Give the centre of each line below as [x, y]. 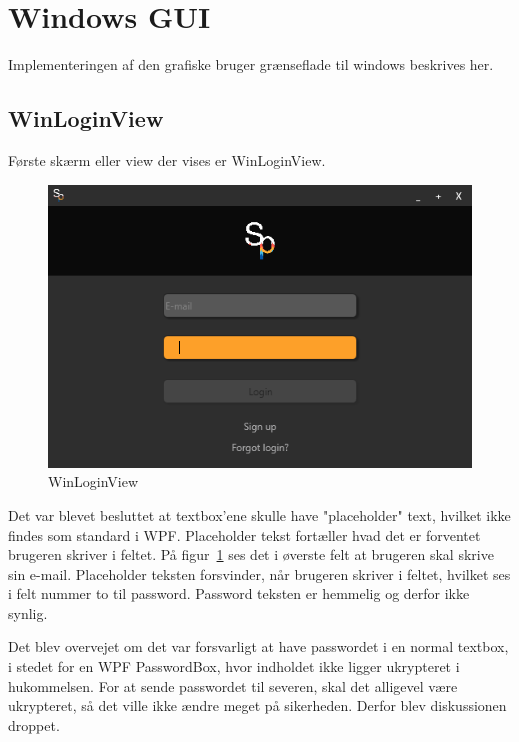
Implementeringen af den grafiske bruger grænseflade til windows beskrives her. [251, 64]
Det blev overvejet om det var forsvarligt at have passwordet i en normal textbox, [258, 646]
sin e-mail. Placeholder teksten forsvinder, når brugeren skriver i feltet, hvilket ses [259, 573]
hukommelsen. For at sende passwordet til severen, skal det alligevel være [233, 685]
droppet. [34, 724]
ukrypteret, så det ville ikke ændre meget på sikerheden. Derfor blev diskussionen [257, 705]
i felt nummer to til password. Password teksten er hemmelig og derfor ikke [239, 593]
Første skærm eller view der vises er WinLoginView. [167, 159]
